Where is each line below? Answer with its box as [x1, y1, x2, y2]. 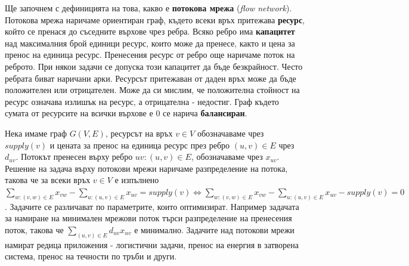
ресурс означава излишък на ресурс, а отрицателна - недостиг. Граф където [5, 95, 279, 107]
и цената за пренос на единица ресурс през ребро [49, 138, 230, 151]
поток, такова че [5, 223, 64, 236]
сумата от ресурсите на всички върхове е [5, 107, 153, 119]
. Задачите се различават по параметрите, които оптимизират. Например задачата [5, 200, 299, 212]
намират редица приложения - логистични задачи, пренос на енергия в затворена [5, 238, 299, 250]
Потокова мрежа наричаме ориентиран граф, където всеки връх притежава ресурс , [5, 13, 305, 26]
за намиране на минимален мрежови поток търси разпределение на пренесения [5, 212, 292, 224]
